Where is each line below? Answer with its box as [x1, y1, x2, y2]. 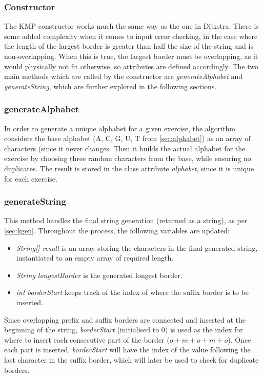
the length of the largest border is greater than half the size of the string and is [4, 41, 253, 51]
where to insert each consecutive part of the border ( [4, 334, 170, 345]
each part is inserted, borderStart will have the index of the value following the [4, 344, 251, 355]
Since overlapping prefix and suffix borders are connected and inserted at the [4, 314, 246, 325]
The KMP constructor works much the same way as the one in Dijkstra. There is [4, 21, 259, 31]
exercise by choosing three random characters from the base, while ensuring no [4, 153, 251, 164]
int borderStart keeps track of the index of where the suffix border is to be [16, 287, 249, 297]
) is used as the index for [165, 324, 243, 335]
